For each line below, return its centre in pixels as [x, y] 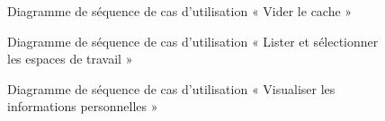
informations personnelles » [83, 106]
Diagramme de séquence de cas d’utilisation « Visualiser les [171, 88]
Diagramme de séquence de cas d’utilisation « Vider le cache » [180, 11]
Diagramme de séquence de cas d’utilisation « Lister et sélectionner [193, 41]
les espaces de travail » [70, 59]
